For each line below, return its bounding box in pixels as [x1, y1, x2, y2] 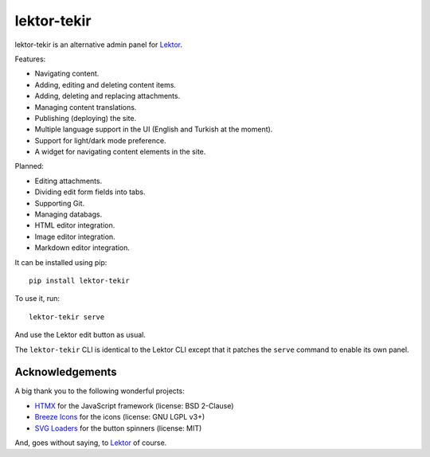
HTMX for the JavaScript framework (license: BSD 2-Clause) [34, 400, 234, 410]
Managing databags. [34, 209, 103, 219]
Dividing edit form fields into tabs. [34, 187, 146, 197]
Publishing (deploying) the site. [34, 113, 137, 123]
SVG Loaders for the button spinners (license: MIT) [34, 423, 202, 433]
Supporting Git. [34, 198, 85, 208]
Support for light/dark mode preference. [34, 135, 166, 145]
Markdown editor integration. [34, 243, 131, 252]
